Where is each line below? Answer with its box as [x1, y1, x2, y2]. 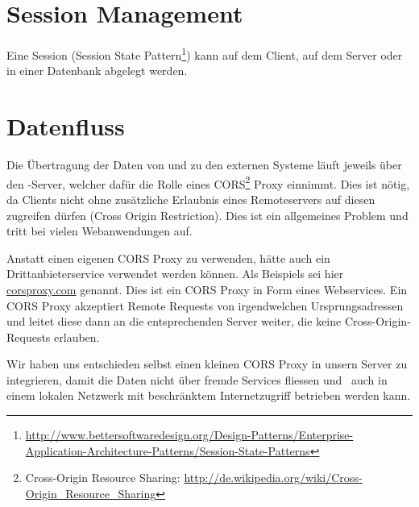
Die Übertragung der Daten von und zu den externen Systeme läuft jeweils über [6, 156, 402, 173]
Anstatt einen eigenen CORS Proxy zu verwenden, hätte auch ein [6, 249, 330, 266]
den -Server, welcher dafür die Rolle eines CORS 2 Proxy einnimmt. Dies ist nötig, [6, 172, 410, 192]
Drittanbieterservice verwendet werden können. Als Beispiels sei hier [6, 265, 344, 282]
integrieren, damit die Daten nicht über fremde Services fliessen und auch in [6, 371, 388, 388]
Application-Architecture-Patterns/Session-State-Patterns [25, 442, 310, 459]
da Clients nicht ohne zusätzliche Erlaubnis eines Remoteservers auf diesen [6, 190, 375, 207]
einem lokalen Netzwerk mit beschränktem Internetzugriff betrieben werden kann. [6, 387, 411, 404]
